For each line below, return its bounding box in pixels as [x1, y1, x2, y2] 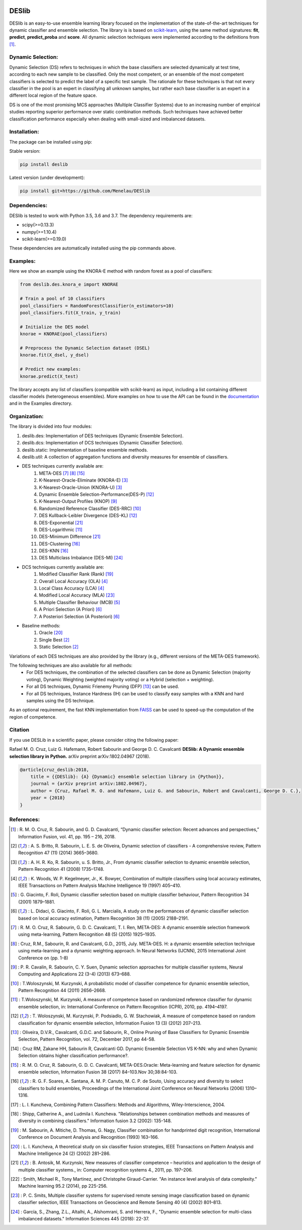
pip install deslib [20, 162, 68, 167]
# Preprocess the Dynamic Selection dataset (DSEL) [20, 345, 150, 351]
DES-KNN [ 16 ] [39, 548, 68, 554]
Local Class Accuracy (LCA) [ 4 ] [39, 585, 104, 592]
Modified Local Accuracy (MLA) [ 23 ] [39, 592, 115, 598]
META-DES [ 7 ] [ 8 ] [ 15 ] [39, 470, 85, 476]
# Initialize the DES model [20, 324, 89, 330]
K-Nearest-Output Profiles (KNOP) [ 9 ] [39, 498, 117, 504]
